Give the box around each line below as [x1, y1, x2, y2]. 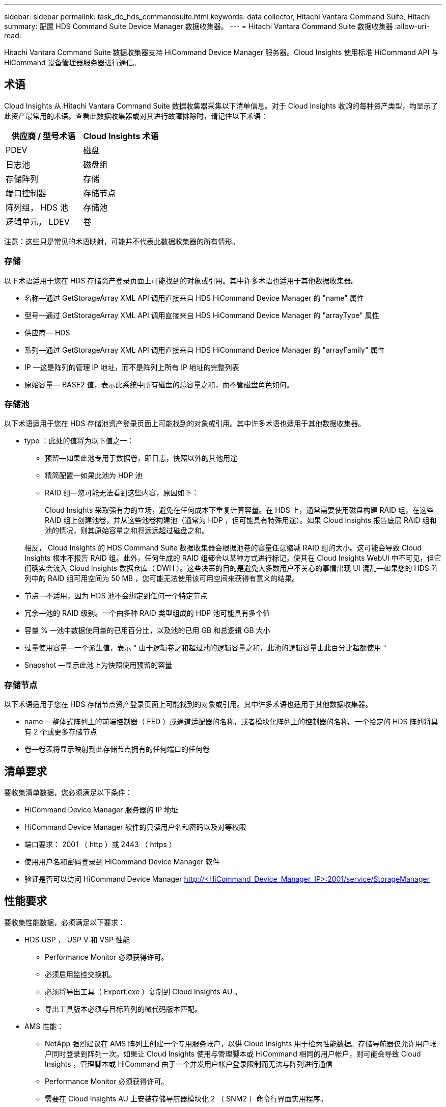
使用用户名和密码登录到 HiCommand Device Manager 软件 [24, 857, 220, 866]
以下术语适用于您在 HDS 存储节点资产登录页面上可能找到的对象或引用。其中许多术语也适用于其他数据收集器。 [4, 700, 373, 709]
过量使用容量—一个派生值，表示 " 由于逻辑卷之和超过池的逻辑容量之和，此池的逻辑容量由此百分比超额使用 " [24, 643, 386, 652]
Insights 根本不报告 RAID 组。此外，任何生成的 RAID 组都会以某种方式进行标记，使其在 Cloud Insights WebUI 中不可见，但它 [24, 553, 441, 563]
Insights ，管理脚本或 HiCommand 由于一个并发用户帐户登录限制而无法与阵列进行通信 [45, 1059, 332, 1068]
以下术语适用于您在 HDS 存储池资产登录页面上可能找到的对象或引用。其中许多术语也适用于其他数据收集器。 [4, 419, 366, 428]
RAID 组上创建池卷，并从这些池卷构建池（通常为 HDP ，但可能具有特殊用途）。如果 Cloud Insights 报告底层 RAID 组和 [45, 516, 437, 525]
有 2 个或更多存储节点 [24, 727, 97, 736]
